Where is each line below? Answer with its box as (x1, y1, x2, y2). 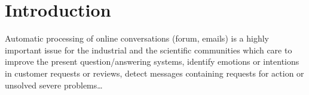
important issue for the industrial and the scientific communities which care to (5, 43, 292, 56)
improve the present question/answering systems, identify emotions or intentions (5, 55, 299, 68)
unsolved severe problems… (5, 78, 103, 91)
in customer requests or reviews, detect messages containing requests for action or (5, 66, 304, 79)
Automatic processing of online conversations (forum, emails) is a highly (5, 32, 269, 45)
